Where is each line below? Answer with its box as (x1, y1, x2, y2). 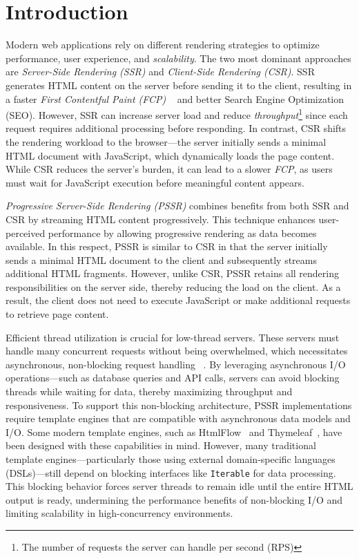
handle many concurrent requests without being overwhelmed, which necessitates (6, 343, 348, 358)
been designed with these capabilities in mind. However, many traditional (6, 438, 316, 453)
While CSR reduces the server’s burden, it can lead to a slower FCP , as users (6, 162, 333, 176)
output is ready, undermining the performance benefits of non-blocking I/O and (6, 492, 343, 506)
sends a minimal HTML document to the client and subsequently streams (6, 252, 317, 267)
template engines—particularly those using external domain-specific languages (6, 452, 336, 466)
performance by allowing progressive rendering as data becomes (48, 225, 317, 240)
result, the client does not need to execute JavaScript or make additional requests (6, 293, 351, 307)
